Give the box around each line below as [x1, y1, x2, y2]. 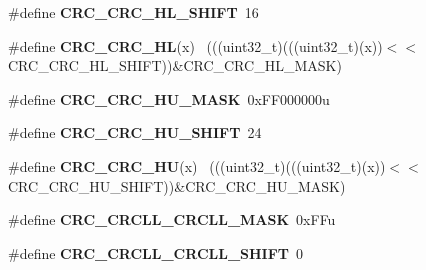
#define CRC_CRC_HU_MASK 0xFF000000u [8, 88, 330, 109]
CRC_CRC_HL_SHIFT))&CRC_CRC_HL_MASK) [8, 55, 342, 76]
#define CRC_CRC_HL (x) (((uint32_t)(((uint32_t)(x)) [8, 35, 383, 56]
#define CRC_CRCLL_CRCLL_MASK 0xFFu [8, 209, 336, 230]
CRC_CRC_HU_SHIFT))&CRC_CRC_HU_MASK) [8, 175, 346, 196]
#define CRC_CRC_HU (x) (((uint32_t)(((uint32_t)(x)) [8, 155, 386, 176]
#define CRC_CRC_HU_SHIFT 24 [8, 122, 262, 143]
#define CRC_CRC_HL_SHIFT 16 [8, 2, 259, 22]
